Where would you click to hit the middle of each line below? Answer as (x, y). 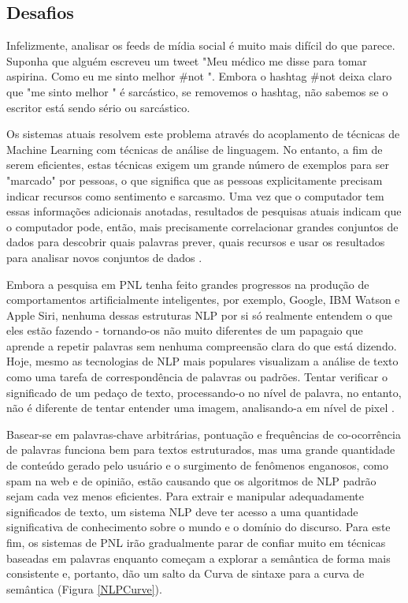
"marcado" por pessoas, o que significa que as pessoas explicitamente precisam (195, 180)
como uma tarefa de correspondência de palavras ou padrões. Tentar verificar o (197, 377)
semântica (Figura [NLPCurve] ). (84, 588)
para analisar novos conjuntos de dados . (104, 257)
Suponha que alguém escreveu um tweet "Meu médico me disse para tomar (187, 60)
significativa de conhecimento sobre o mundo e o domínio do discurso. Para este (198, 527)
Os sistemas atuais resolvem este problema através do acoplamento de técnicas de (203, 134)
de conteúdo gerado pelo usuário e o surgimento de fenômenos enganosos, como (198, 465)
